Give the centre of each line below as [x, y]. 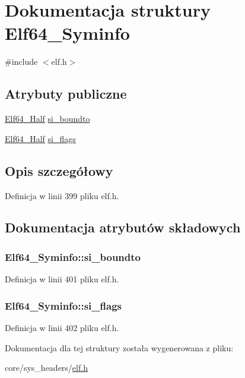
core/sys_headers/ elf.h [46, 368]
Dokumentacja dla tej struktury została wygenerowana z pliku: [119, 347]
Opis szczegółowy [59, 170]
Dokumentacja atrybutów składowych [123, 227]
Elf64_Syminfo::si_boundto [73, 256]
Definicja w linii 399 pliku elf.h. [62, 195]
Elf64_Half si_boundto [47, 119]
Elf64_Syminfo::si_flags [63, 305]
